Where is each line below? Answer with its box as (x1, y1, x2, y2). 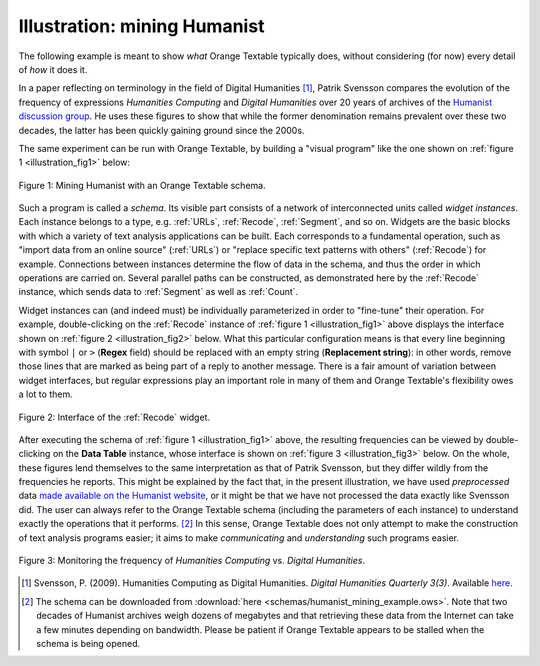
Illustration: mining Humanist (18, 15, 265, 37)
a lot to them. (18, 388, 74, 400)
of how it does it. (18, 63, 88, 75)
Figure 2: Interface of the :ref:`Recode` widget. (18, 411, 210, 423)
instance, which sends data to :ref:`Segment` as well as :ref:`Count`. (18, 286, 299, 298)
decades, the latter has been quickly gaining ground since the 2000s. (18, 124, 305, 136)
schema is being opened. (36, 638, 140, 649)
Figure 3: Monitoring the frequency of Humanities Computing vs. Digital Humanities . (18, 555, 366, 567)
